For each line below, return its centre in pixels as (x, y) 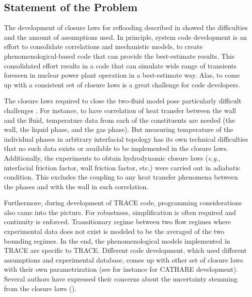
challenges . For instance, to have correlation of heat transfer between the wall (120, 110)
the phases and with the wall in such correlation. (76, 186)
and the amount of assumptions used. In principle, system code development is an (126, 37)
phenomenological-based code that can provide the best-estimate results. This (119, 56)
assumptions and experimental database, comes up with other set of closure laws (124, 259)
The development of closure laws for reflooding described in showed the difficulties (126, 27)
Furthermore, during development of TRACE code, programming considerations (123, 203)
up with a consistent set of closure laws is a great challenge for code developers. (122, 84)
